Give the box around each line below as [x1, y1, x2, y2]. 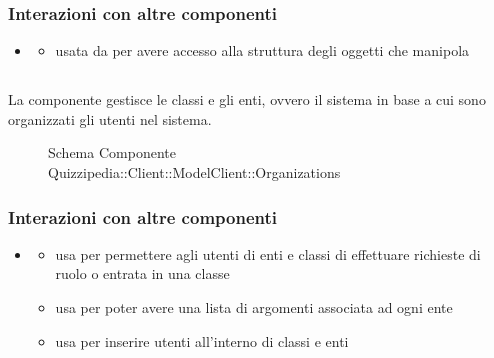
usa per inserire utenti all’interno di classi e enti [55, 330, 349, 351]
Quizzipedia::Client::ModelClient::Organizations [48, 161, 341, 182]
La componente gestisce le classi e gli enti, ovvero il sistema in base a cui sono [8, 89, 486, 110]
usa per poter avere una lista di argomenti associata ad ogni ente [55, 296, 453, 317]
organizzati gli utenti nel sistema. [8, 108, 212, 129]
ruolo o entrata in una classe [55, 263, 230, 284]
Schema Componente [48, 142, 176, 163]
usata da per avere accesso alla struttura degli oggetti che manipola [55, 40, 470, 61]
